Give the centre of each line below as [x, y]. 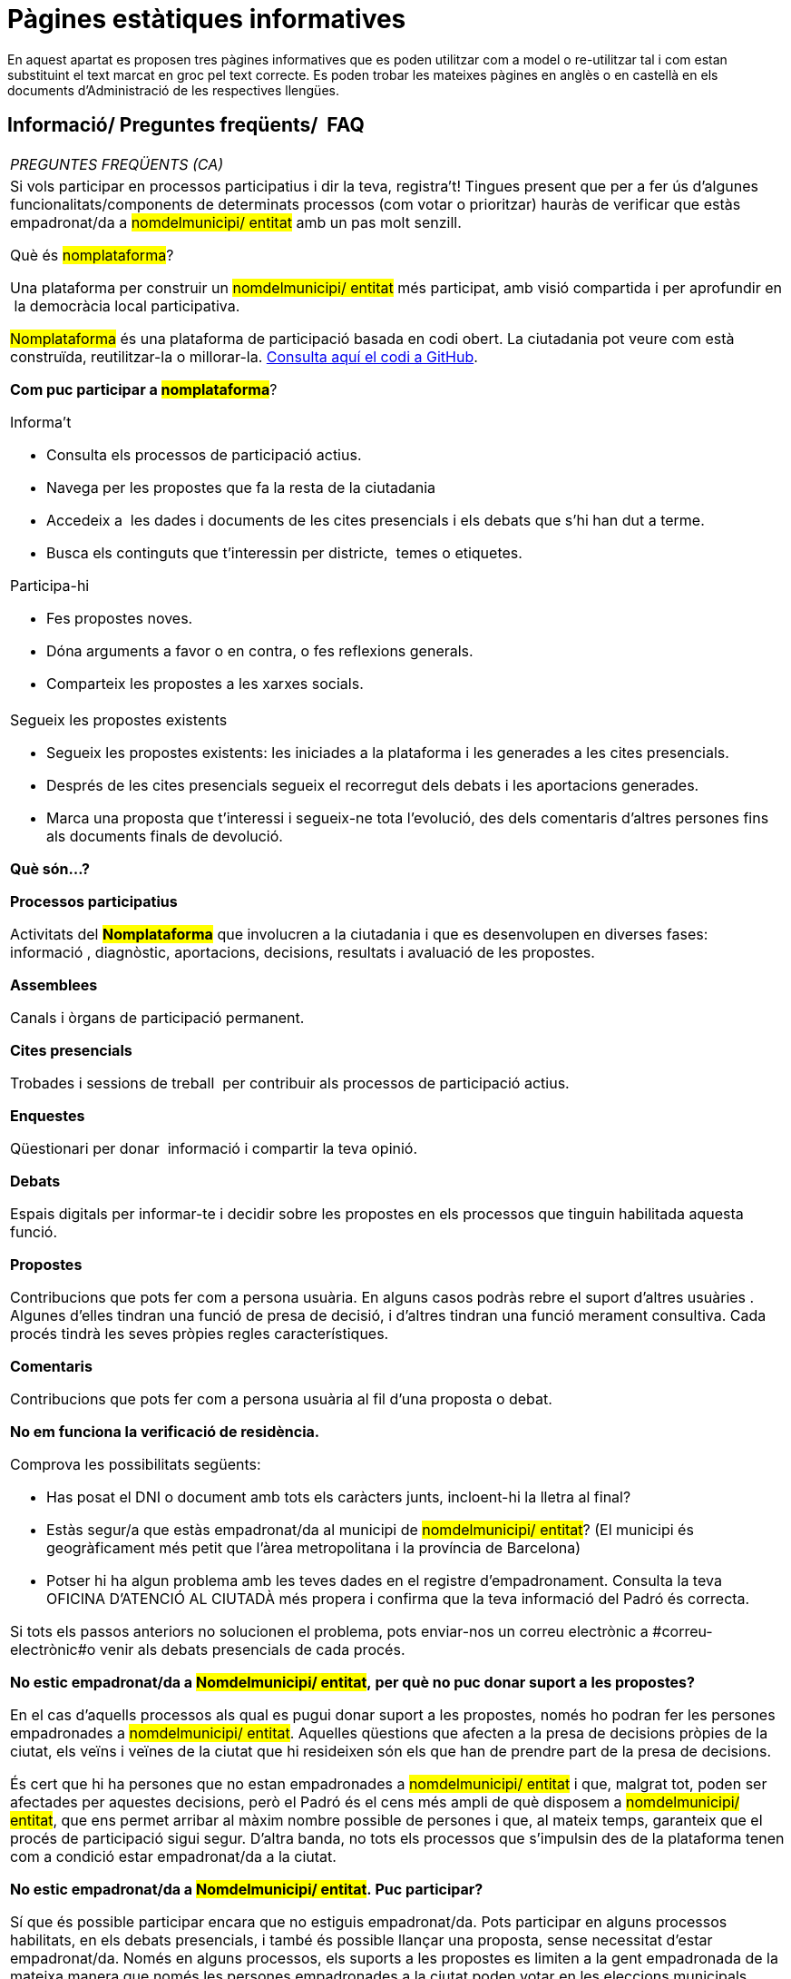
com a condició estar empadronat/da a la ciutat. [173, 1856]
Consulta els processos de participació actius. [204, 454]
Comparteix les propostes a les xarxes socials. [205, 683]
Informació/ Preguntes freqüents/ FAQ [186, 125]
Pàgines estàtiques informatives [207, 19]
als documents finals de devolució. [165, 836]
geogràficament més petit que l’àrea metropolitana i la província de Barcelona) [314, 1547]
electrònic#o [53, 1649]
